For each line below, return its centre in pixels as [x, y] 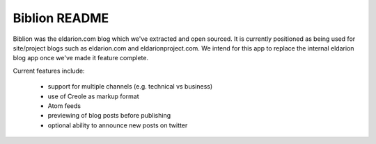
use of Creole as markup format [93, 96]
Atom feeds [64, 106]
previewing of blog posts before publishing [109, 116]
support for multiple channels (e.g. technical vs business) [130, 87]
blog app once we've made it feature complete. [81, 58]
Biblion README [61, 18]
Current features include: [49, 71]
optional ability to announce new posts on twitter [118, 125]
